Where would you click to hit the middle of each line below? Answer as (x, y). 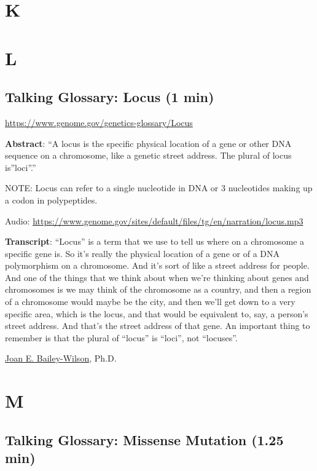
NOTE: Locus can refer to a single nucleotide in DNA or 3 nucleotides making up (159, 188)
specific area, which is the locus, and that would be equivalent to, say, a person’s (157, 313)
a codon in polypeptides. (51, 200)
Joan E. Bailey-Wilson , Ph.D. (61, 358)
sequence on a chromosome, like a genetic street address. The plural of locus (148, 155)
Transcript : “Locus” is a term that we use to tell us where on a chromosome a (155, 241)
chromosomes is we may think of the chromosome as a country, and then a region (158, 289)
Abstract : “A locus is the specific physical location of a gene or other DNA (148, 143)
